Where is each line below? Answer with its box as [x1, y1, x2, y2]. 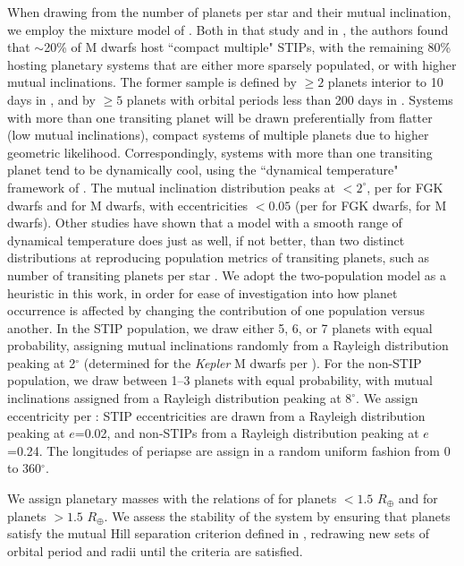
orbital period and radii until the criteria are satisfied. [7, 541, 303, 560]
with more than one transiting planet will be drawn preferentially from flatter [7, 107, 433, 126]
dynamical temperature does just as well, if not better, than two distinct [7, 230, 405, 249]
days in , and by [7, 90, 96, 108]
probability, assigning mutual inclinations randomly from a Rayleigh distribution [7, 336, 449, 355]
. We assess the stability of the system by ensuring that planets [104, 506, 451, 525]
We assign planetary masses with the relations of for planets [7, 489, 337, 508]
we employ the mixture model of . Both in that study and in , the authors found [7, 20, 449, 39]
